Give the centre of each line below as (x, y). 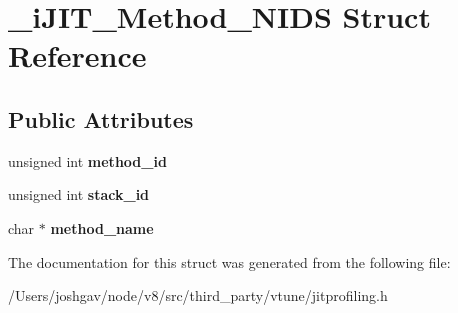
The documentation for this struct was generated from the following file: (229, 261)
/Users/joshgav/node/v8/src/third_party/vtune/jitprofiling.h (198, 295)
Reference (77, 55)
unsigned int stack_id (79, 194)
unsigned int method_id (87, 160)
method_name (102, 227)
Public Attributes (101, 118)
